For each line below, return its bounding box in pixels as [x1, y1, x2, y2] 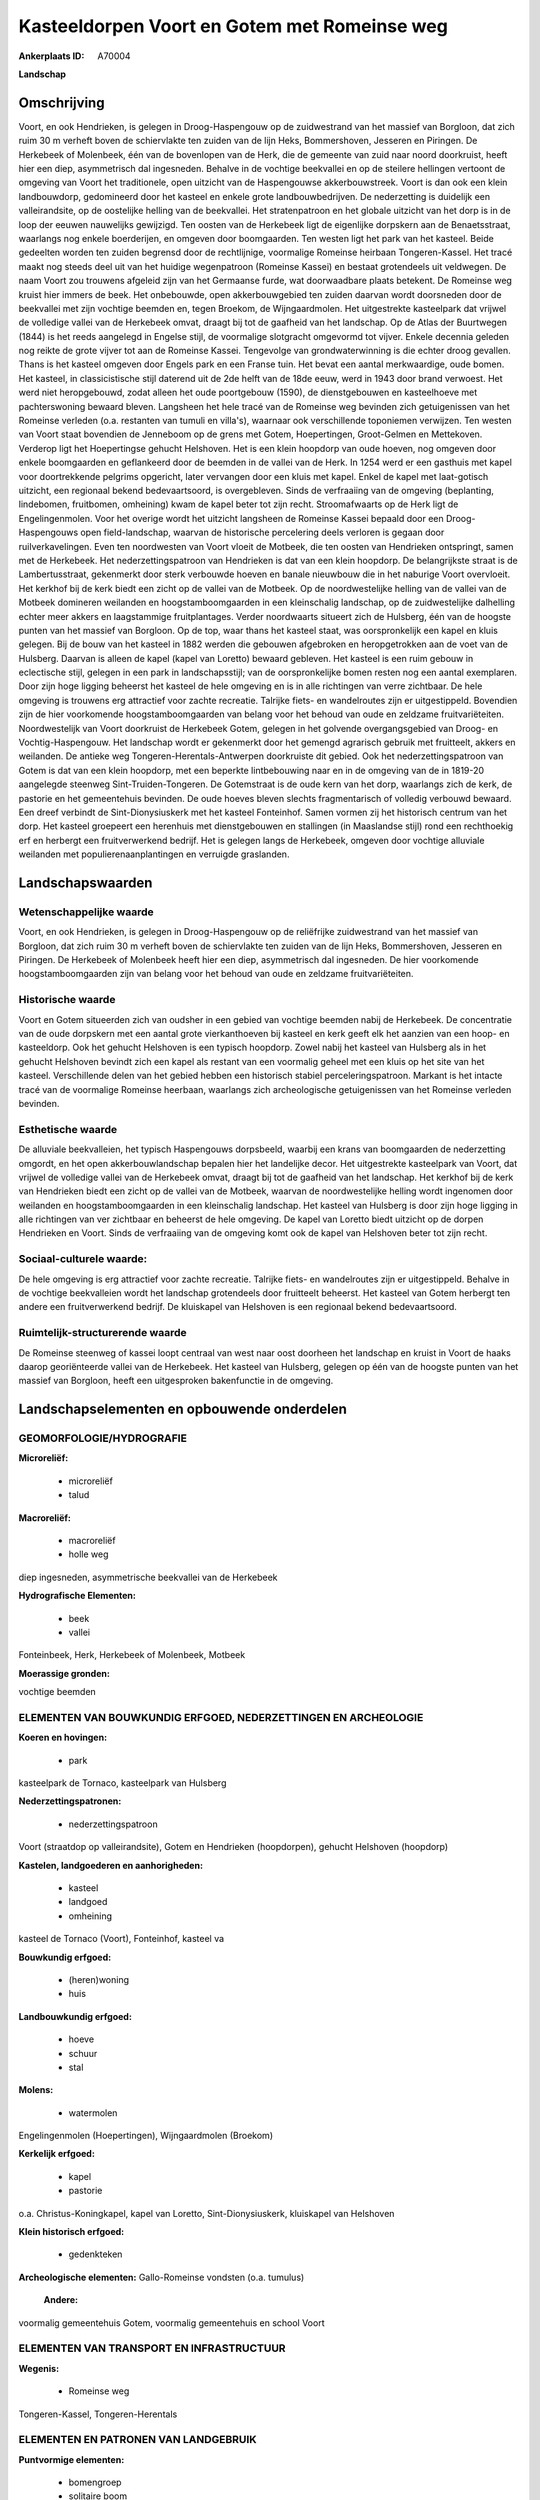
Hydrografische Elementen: [18, 1590, 137, 1602]
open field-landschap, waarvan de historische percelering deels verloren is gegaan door [80, 526, 445, 539]
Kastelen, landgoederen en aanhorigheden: [18, 1859, 204, 1871]
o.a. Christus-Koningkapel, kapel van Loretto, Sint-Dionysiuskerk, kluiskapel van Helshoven [18, 2207, 395, 2219]
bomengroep [68, 2476, 122, 2489]
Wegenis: [18, 2362, 60, 2374]
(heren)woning [68, 1973, 130, 1985]
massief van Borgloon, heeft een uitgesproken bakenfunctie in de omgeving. [18, 1375, 334, 1387]
